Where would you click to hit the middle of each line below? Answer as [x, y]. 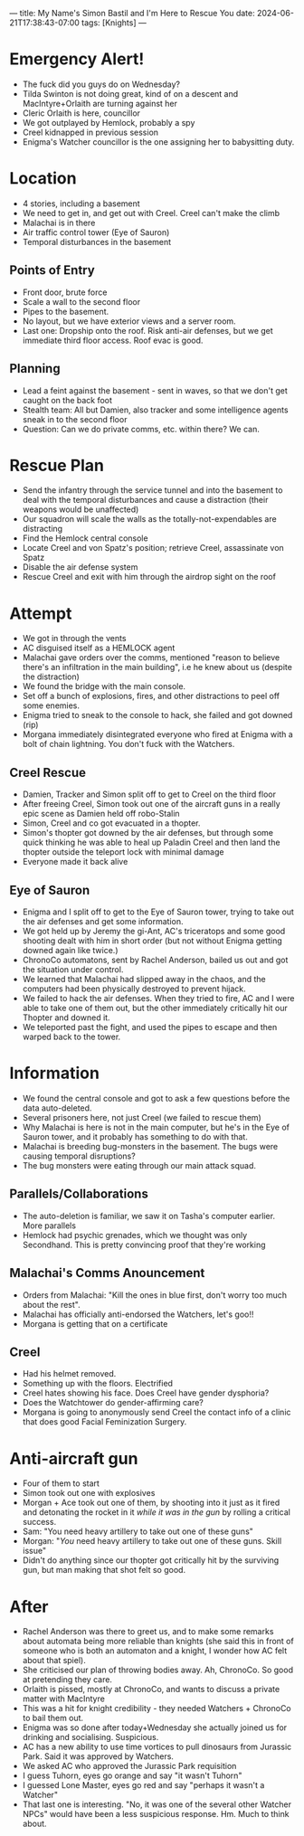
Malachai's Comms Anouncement [107, 1273]
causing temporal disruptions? [79, 1156]
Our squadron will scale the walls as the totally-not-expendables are [150, 519]
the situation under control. [73, 970]
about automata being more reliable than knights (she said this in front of [158, 1642]
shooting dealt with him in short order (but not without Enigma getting [152, 941]
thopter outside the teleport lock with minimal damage [123, 852]
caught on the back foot [67, 400]
